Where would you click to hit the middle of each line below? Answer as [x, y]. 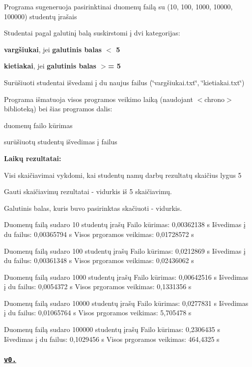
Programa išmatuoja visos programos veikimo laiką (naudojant [98, 99]
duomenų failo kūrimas [38, 125]
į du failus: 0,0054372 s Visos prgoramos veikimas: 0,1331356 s [98, 286]
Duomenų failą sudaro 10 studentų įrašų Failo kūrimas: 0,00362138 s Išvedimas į [125, 224]
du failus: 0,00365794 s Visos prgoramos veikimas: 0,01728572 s [99, 234]
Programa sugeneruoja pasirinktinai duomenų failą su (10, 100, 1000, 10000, [118, 6]
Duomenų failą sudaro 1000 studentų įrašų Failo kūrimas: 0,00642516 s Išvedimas [126, 277]
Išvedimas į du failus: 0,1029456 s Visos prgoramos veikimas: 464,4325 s [112, 339]
